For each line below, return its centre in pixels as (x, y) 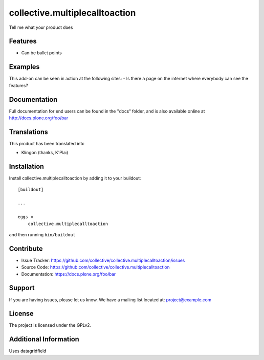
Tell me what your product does (41, 27)
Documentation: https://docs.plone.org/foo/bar (68, 274)
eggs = (26, 217)
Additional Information (44, 339)
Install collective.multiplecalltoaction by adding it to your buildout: (75, 178)
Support (22, 288)
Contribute (26, 249)
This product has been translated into (47, 143)
